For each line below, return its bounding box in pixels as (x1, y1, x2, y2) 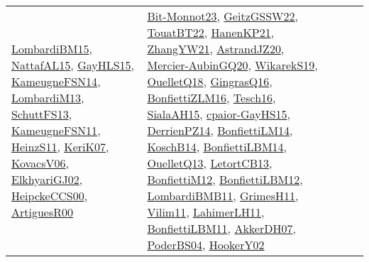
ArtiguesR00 (11, 204, 74, 220)
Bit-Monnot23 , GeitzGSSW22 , (147, 8, 298, 24)
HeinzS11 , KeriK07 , (11, 138, 109, 155)
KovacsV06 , (11, 155, 69, 171)
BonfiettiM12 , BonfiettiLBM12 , (147, 171, 303, 187)
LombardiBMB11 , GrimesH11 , (147, 187, 299, 204)
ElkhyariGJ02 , (11, 171, 83, 187)
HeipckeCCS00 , (11, 187, 88, 204)
